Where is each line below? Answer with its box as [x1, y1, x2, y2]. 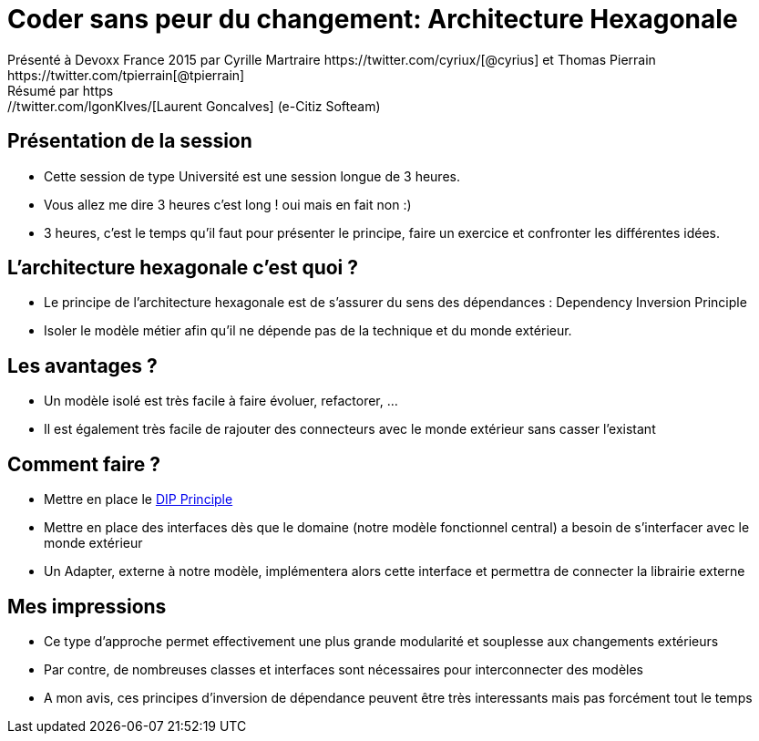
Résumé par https [7, 82, 114, 98]
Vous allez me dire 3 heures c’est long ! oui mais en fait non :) [44, 196, 412, 212]
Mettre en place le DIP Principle [44, 491, 233, 508]
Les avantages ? [7, 354, 158, 377]
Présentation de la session [7, 129, 252, 153]
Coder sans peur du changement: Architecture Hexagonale [7, 4, 738, 35]
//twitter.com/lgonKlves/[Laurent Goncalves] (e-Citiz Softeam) [7, 98, 381, 114]
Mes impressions [7, 594, 167, 618]
